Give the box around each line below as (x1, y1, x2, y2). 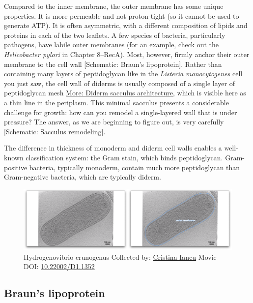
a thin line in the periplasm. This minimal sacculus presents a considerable (4, 97, 229, 107)
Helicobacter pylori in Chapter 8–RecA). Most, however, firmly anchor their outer (4, 49, 250, 59)
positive (4, 162, 28, 172)
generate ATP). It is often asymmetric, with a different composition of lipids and (4, 20, 248, 30)
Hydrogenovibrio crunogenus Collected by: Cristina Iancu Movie (24, 251, 217, 262)
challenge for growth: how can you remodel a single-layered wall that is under (4, 107, 237, 117)
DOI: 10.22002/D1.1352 (24, 261, 95, 272)
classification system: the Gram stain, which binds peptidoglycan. (26, 152, 223, 162)
